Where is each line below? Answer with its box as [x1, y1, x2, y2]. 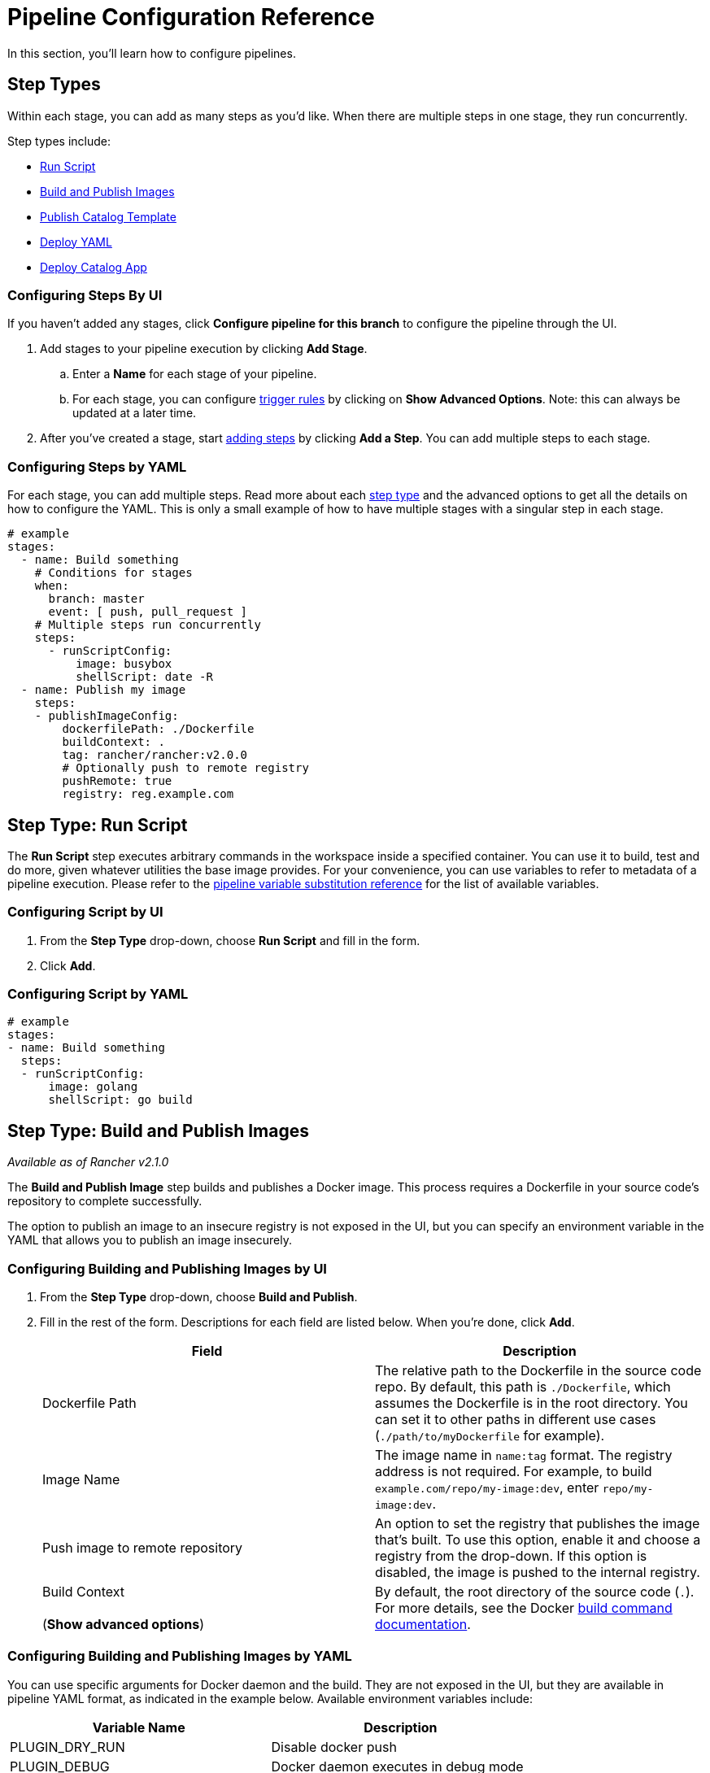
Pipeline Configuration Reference [7, 3, 375, 31]
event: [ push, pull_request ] [48, 605, 248, 619]
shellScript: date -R [76, 670, 213, 684]
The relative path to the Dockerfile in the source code [375, 1362, 702, 1379]
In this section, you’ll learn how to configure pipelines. [7, 46, 296, 60]
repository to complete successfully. [7, 1194, 203, 1209]
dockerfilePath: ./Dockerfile [62, 722, 255, 736]
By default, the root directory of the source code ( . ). [375, 1584, 695, 1601]
